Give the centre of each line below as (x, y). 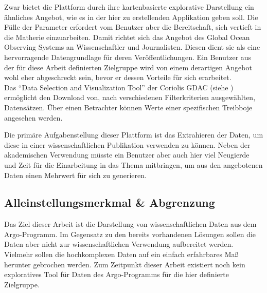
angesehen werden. (33, 117)
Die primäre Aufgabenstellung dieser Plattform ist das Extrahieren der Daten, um (134, 135)
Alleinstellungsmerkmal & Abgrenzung (110, 202)
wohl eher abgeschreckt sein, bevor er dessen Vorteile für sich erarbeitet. (118, 77)
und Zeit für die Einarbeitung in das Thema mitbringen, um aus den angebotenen (133, 164)
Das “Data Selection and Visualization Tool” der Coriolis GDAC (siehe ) (119, 87)
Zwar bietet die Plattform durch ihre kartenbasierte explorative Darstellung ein (129, 7)
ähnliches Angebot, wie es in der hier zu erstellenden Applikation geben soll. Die (131, 17)
